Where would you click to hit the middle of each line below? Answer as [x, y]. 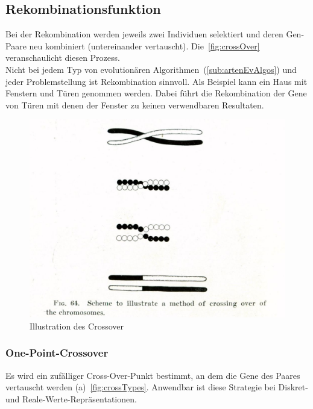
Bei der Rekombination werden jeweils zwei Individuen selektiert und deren [144, 34]
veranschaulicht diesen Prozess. [63, 58]
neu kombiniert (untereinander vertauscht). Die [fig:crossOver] [144, 45]
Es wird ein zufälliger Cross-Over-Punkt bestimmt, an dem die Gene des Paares [153, 375]
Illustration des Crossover [77, 326]
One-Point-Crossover [57, 353]
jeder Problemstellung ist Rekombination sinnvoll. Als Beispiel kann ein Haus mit [156, 81]
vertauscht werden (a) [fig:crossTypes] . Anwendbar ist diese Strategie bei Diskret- [157, 387]
